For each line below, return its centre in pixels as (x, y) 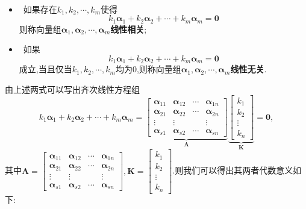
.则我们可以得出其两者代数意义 (233, 170)
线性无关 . (248, 69)
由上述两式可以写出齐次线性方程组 (72, 89)
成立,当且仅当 (45, 69)
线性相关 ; (129, 29)
